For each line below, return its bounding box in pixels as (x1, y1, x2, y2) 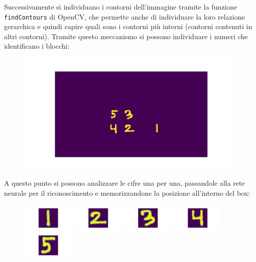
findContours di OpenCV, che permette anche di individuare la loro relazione (4, 11, 245, 22)
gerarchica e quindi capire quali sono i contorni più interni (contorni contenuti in (4, 21, 252, 32)
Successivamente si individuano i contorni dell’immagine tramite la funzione (4, 2, 237, 12)
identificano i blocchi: (4, 41, 70, 51)
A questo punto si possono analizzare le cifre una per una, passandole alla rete (4, 178, 245, 188)
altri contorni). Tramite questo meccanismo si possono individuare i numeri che (4, 31, 248, 41)
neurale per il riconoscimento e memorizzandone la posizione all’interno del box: (4, 188, 250, 198)
